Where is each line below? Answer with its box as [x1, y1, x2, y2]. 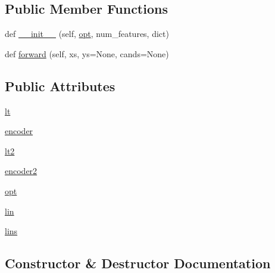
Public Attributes [5, 76, 115, 95]
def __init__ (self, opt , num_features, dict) [5, 27, 169, 40]
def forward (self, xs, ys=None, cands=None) [5, 47, 169, 60]
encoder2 [5, 165, 37, 177]
